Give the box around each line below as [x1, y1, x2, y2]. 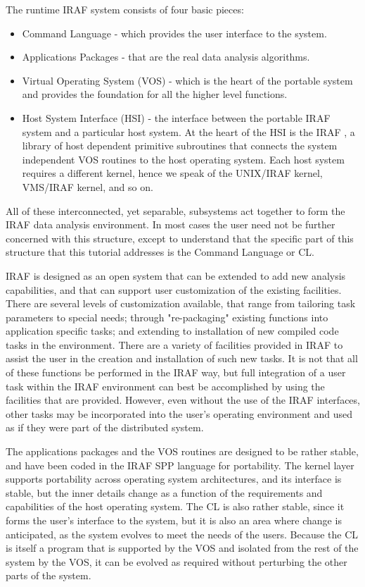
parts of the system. [6, 568, 91, 583]
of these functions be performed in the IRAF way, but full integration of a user [6, 365, 346, 380]
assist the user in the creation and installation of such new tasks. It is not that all [6, 351, 358, 366]
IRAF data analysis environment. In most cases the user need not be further [6, 217, 335, 232]
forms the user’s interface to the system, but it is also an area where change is [6, 513, 342, 527]
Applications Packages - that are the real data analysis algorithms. [22, 49, 310, 64]
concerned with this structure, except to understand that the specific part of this [6, 230, 354, 245]
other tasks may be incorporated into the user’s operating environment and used [6, 406, 352, 421]
